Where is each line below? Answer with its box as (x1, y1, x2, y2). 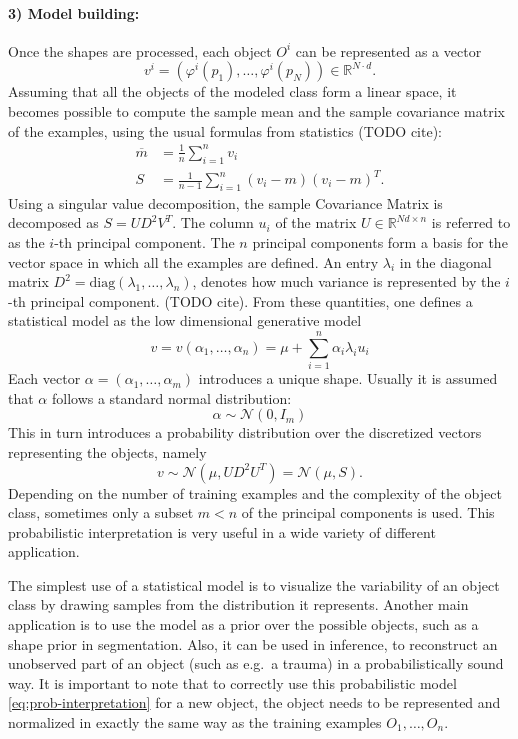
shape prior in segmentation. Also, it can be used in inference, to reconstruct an (8, 633, 498, 654)
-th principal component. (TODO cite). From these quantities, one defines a (8, 290, 473, 311)
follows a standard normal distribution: (51, 387, 292, 408)
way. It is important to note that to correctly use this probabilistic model (8, 672, 457, 693)
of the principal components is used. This (241, 502, 495, 523)
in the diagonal (399, 251, 492, 272)
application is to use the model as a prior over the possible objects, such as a (8, 614, 479, 635)
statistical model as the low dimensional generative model (8, 310, 362, 331)
